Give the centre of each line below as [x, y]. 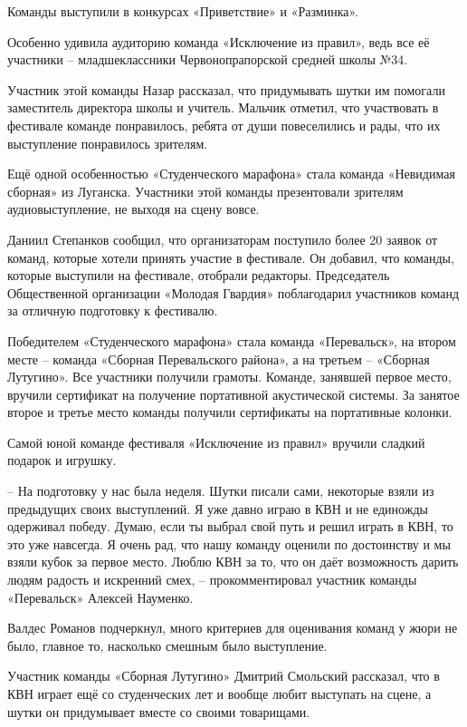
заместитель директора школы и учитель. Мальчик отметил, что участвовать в [223, 107]
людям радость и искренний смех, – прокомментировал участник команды [212, 580]
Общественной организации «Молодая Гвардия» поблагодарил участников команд [233, 292]
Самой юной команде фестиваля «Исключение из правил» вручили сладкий [216, 442]
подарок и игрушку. [62, 460]
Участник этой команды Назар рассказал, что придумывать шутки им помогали [226, 89]
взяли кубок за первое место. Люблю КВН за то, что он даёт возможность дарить [233, 562]
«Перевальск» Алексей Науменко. [100, 597]
